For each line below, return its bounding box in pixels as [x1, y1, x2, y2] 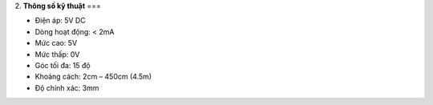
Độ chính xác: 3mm [34, 83, 99, 92]
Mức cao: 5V [34, 38, 78, 48]
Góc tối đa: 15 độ [34, 60, 91, 70]
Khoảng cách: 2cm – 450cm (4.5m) [34, 72, 152, 82]
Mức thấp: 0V [34, 49, 80, 59]
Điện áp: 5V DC [34, 16, 86, 26]
